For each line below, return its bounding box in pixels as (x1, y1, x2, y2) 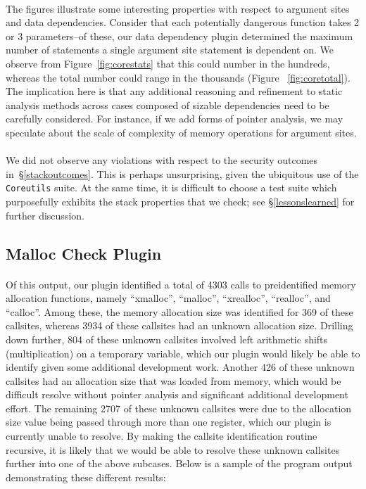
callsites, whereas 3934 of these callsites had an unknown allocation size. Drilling (6, 318, 353, 333)
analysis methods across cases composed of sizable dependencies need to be (6, 97, 329, 112)
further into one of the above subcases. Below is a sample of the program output (6, 456, 353, 471)
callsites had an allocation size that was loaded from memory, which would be (6, 373, 341, 388)
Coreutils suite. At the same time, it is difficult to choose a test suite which (6, 180, 337, 195)
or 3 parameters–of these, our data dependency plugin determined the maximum (6, 28, 353, 43)
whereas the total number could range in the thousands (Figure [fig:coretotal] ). (6, 70, 351, 84)
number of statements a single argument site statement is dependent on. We (6, 42, 334, 57)
